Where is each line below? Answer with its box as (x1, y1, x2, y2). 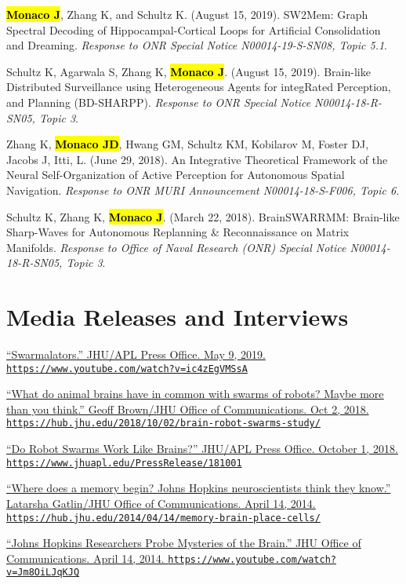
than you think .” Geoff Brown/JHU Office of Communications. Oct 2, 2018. (6, 400, 369, 417)
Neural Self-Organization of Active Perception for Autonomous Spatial (6, 166, 345, 183)
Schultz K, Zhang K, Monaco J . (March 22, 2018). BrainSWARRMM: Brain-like (6, 208, 400, 224)
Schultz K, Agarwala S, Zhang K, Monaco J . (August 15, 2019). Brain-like (6, 63, 371, 79)
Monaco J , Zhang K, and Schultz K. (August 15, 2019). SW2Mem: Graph (6, 6, 368, 22)
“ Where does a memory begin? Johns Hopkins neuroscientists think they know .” (6, 480, 391, 496)
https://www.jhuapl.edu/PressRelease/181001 (6, 457, 242, 469)
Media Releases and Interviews (6, 301, 349, 333)
